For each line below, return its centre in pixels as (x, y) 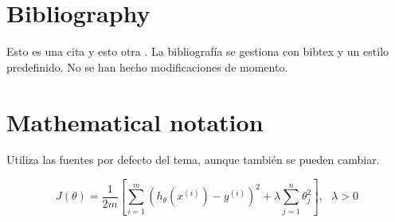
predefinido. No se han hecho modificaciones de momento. (147, 66)
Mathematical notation (135, 121)
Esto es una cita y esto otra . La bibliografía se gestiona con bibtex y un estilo (198, 51)
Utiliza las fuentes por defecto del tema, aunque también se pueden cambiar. (193, 160)
